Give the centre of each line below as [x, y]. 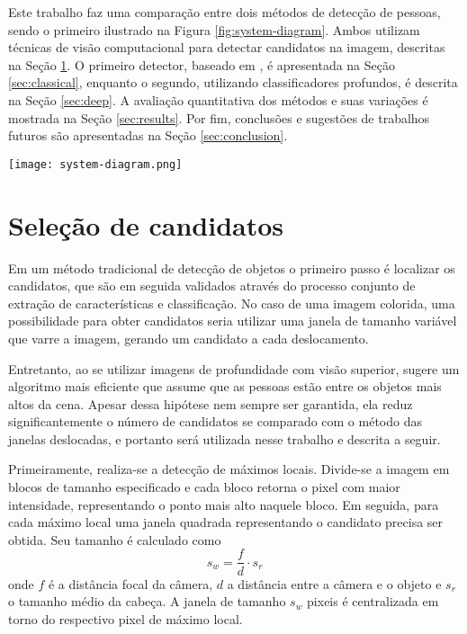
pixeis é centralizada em [373, 601]
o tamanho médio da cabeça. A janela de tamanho [147, 601]
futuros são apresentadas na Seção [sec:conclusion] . [148, 135]
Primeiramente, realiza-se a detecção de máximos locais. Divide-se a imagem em [229, 469]
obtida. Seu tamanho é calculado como [115, 539]
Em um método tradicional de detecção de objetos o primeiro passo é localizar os [232, 268]
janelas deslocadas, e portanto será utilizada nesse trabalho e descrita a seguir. [225, 438]
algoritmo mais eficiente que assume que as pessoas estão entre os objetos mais [225, 386]
